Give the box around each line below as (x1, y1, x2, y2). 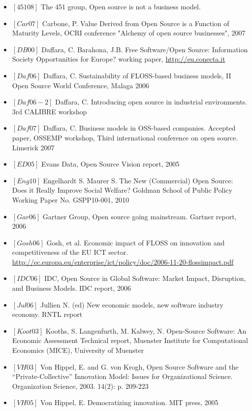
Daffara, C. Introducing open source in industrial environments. (55, 97, 248, 107)
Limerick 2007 (12, 142, 55, 152)
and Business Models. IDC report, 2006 (12, 283, 131, 293)
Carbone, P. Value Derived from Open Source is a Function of (42, 18, 229, 28)
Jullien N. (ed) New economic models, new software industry (40, 299, 223, 309)
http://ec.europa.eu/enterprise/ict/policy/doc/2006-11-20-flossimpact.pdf (12, 256, 234, 267)
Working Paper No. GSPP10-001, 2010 (12, 194, 129, 205)
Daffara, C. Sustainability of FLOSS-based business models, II (43, 70, 231, 80)
